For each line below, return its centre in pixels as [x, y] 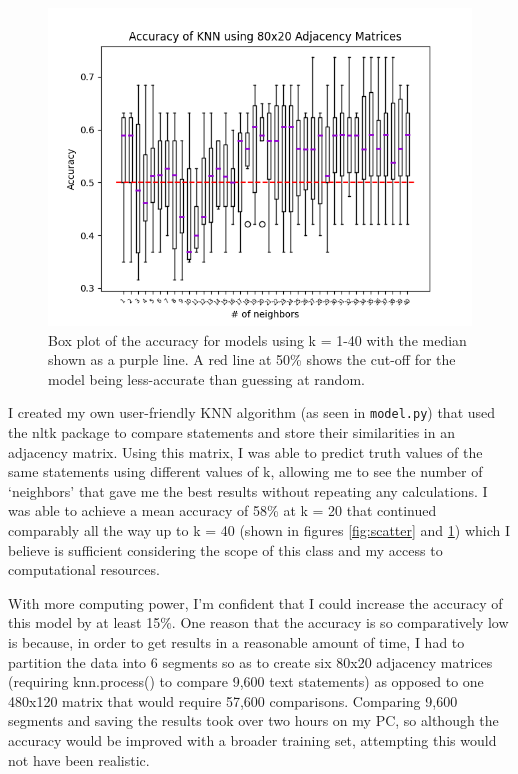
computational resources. [84, 569]
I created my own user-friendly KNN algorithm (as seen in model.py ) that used [252, 412]
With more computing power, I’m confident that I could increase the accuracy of [255, 602]
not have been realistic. [79, 759]
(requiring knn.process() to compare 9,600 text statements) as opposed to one [246, 681]
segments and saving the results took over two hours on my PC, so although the [253, 720]
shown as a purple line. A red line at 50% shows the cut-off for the [252, 359]
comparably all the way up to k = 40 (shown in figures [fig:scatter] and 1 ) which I [259, 530]
